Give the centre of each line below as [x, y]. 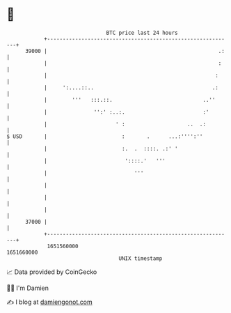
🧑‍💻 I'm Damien [28, 288]
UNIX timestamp [141, 258]
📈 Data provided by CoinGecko [52, 272]
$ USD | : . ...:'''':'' [105, 136]
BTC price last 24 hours [142, 33]
